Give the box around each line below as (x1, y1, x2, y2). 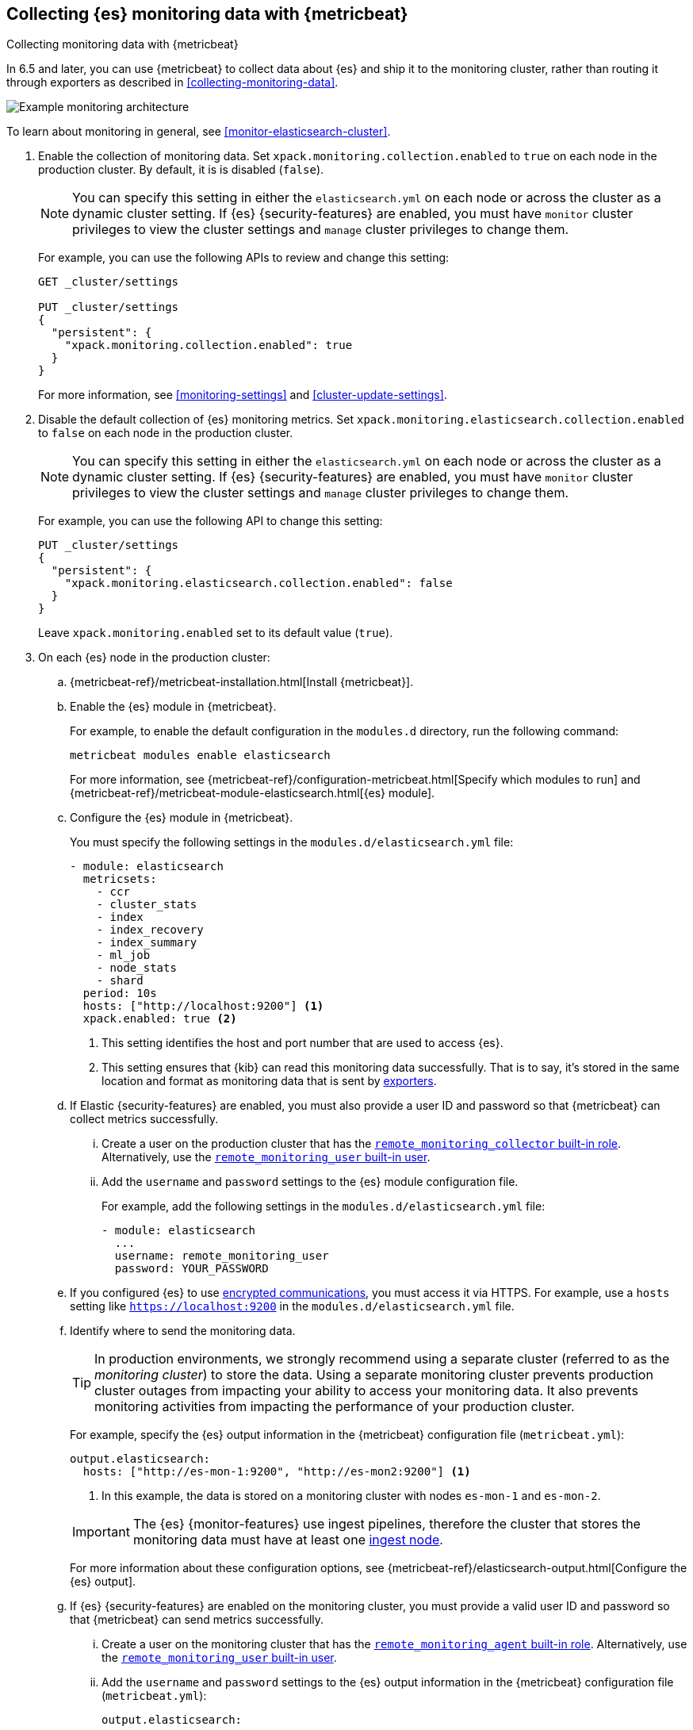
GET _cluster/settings (38, 275, 179, 289)
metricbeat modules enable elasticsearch (70, 749, 331, 762)
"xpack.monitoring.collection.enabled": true (64, 339, 353, 352)
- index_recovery (96, 923, 204, 937)
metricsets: (82, 873, 157, 886)
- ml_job (96, 949, 151, 962)
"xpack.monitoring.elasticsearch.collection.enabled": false (64, 577, 453, 590)
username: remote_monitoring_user (114, 1249, 329, 1263)
